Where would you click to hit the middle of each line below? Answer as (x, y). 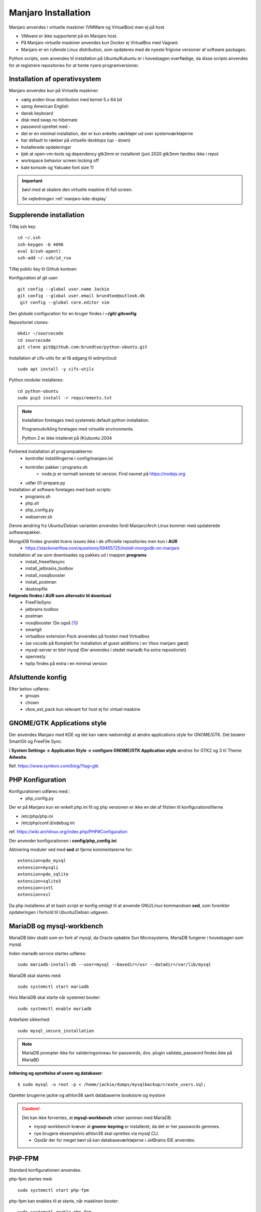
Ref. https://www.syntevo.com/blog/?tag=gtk (54, 766)
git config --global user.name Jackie (64, 289)
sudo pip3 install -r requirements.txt (65, 398)
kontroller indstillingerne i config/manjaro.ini (69, 458)
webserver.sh (39, 517)
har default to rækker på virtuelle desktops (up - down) (76, 140)
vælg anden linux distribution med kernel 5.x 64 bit (72, 99)
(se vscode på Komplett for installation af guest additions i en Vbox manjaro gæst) (107, 643)
